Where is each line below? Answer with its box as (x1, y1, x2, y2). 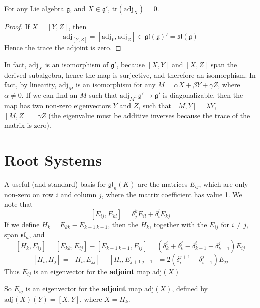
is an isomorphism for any (75, 79, 156, 90)
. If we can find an (21, 90, 78, 100)
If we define (4, 219, 40, 229)
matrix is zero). (4, 120, 51, 130)
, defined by (172, 283, 208, 294)
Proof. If (4, 21, 30, 31)
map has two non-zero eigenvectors (4, 100, 111, 111)
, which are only (199, 178, 248, 189)
